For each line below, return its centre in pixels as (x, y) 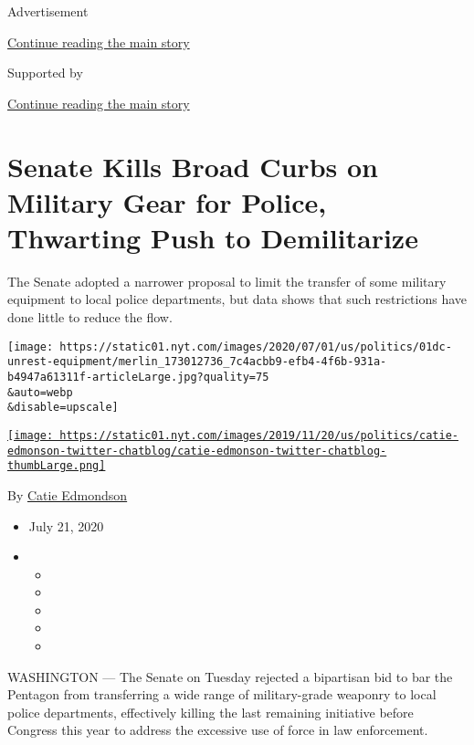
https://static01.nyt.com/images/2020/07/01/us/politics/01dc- (256, 346)
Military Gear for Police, (167, 201)
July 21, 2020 (66, 525)
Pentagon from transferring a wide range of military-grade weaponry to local (222, 694)
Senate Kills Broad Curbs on (193, 166)
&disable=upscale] (63, 408)
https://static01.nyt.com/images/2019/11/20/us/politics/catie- (259, 435)
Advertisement (48, 11)
